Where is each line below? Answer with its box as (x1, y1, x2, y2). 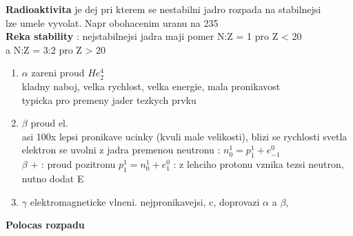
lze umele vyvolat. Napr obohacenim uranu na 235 (6, 15, 219, 30)
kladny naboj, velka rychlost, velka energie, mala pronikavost (21, 78, 281, 93)
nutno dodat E (21, 171, 84, 185)
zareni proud (31, 65, 85, 80)
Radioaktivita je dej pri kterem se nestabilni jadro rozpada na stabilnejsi (6, 2, 321, 16)
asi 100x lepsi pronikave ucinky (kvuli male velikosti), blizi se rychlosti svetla (21, 129, 347, 143)
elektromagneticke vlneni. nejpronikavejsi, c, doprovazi (30, 194, 260, 208)
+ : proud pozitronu (30, 157, 116, 171)
